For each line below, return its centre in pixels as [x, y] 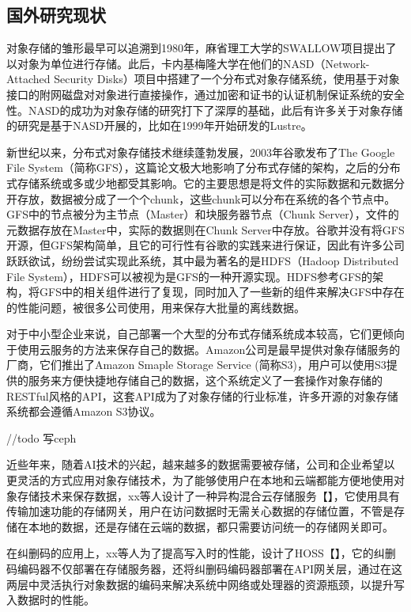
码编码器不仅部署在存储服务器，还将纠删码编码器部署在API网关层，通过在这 [205, 569]
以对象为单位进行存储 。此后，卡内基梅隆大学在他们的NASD [160, 63]
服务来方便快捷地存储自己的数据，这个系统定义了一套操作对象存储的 [205, 380]
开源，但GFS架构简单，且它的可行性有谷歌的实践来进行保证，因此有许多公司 [205, 245]
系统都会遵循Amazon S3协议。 [84, 411]
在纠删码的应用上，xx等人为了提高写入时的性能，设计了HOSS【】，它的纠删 [201, 553]
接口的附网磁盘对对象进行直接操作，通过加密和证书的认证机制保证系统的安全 [205, 94]
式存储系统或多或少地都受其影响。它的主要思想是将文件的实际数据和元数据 [200, 182]
